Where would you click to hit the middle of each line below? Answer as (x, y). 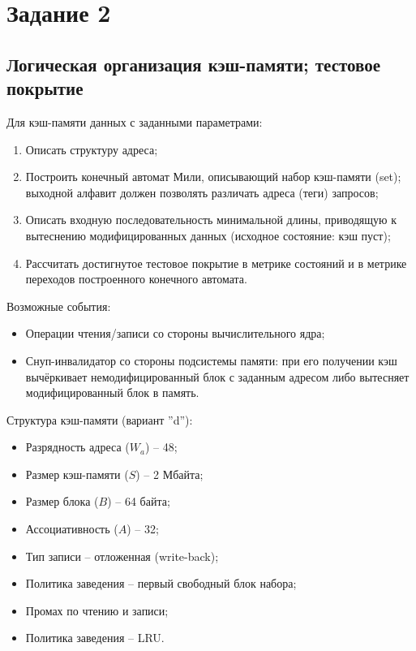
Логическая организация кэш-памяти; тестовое (193, 64)
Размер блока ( (62, 501)
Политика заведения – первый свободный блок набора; (161, 583)
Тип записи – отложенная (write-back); (122, 556)
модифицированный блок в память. (112, 392)
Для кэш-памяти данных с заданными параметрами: (135, 121)
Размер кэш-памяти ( (77, 474)
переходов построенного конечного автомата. (136, 279)
